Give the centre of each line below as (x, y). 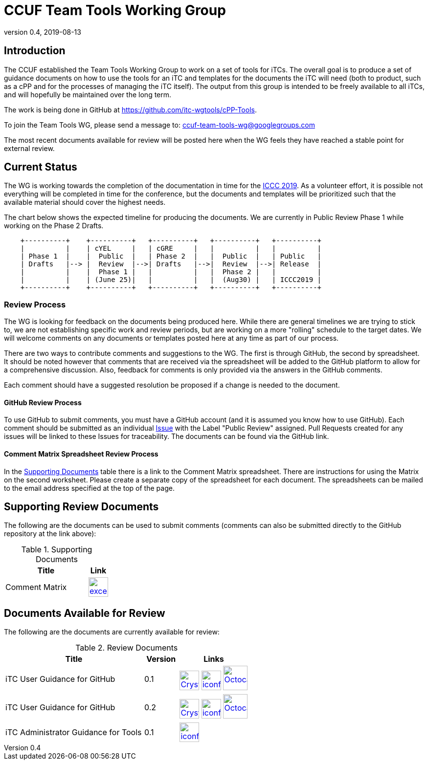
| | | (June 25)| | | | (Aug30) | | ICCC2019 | (171, 280)
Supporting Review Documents (81, 507)
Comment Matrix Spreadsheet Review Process (81, 454)
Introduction (35, 51)
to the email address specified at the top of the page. (89, 488)
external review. (29, 148)
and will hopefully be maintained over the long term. (88, 94)
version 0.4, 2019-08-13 (43, 32)
